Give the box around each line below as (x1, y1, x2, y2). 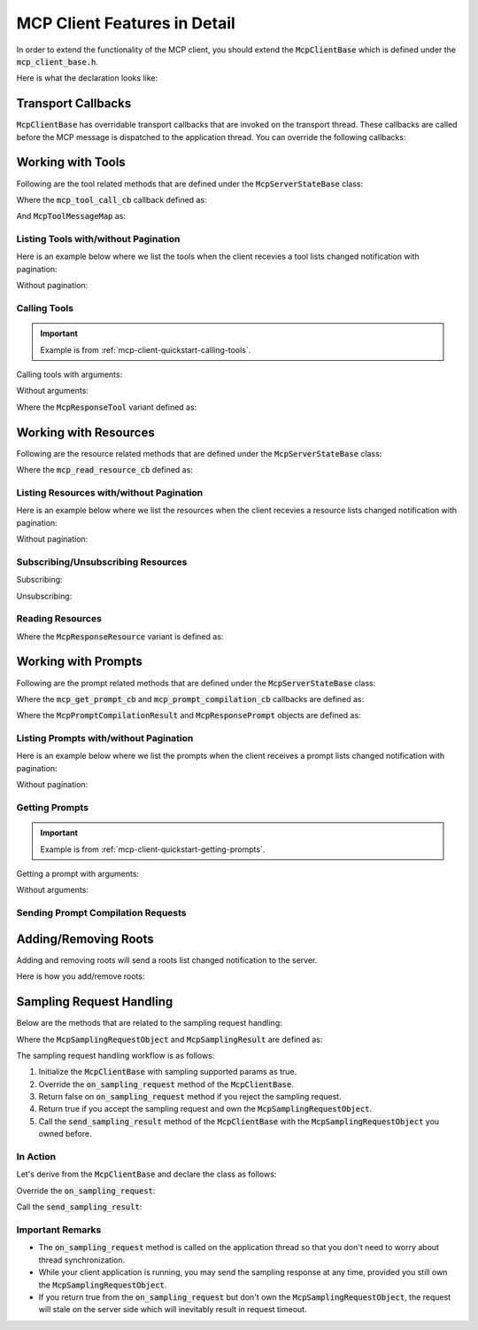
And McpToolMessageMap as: (16, 211, 126, 222)
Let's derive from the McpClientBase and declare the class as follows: (16, 1169, 277, 1179)
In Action (16, 1151, 57, 1163)
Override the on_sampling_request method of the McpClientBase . (38, 1078, 294, 1090)
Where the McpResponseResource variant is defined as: (16, 630, 224, 642)
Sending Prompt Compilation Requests (16, 907, 187, 919)
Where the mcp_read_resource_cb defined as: (16, 465, 194, 475)
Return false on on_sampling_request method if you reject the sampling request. (38, 1091, 342, 1102)
